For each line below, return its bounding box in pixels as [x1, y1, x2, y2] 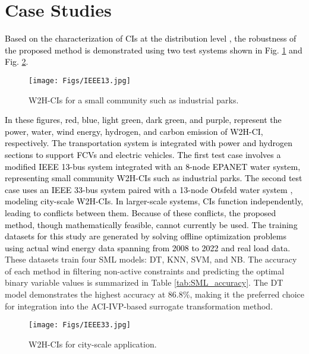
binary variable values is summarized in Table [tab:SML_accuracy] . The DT [5, 276, 283, 289]
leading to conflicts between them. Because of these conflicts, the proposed [5, 206, 276, 219]
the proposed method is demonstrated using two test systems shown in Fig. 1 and [5, 43, 302, 56]
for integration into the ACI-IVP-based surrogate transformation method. [5, 299, 273, 312]
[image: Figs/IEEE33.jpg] [29, 321, 131, 330]
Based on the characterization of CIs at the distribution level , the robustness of [5, 32, 297, 45]
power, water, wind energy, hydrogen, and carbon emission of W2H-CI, [5, 125, 263, 137]
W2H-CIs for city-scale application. [29, 337, 157, 350]
